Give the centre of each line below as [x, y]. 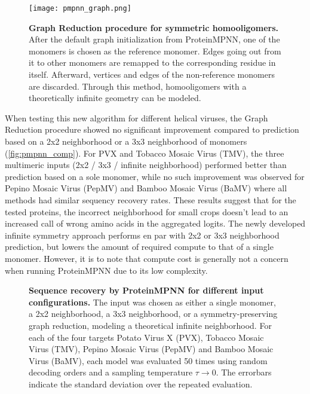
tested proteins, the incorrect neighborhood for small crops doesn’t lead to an [147, 211]
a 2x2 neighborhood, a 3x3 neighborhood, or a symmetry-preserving [153, 314]
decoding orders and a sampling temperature [111, 372]
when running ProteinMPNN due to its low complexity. [106, 270]
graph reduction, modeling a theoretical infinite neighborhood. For [150, 325]
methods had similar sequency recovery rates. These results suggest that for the [151, 199]
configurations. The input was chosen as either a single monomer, [152, 302]
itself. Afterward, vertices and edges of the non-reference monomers [152, 74]
